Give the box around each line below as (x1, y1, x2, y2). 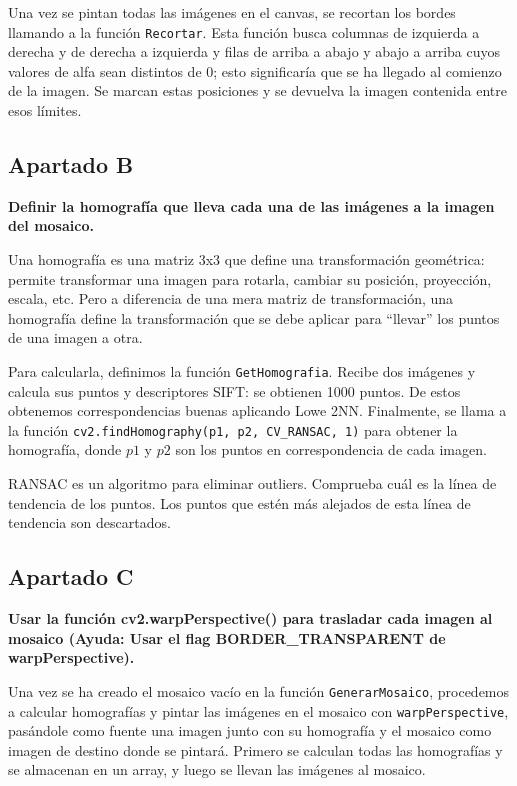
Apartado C (8, 561, 134, 592)
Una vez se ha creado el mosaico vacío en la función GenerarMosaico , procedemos (8, 680, 510, 701)
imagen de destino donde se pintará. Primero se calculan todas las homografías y (8, 739, 503, 760)
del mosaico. (8, 215, 94, 236)
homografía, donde (8, 439, 122, 460)
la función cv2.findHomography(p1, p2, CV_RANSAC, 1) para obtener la (8, 419, 458, 440)
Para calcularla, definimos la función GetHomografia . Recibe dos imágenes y (8, 360, 476, 381)
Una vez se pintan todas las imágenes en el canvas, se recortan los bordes (8, 2, 456, 22)
